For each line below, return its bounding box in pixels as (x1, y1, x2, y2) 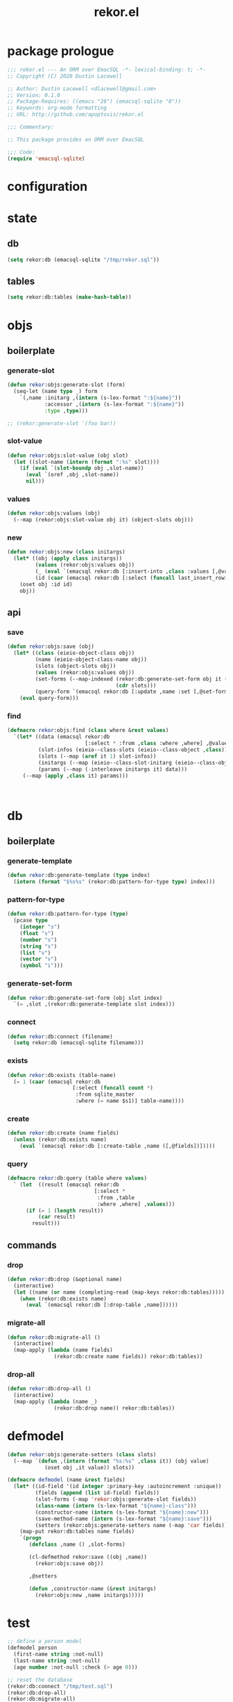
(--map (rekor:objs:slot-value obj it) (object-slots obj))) (13, 517, 194, 524)
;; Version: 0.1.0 (7, 92, 60, 99)
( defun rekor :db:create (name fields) (7, 1130, 119, 1137)
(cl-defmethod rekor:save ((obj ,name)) (28, 1553, 148, 1561)
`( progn (19, 1535, 42, 1542)
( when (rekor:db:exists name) (19, 1295, 107, 1302)
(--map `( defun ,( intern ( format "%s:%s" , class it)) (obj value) (13, 1458, 209, 1465)
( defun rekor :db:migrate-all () (7, 1334, 101, 1341)
